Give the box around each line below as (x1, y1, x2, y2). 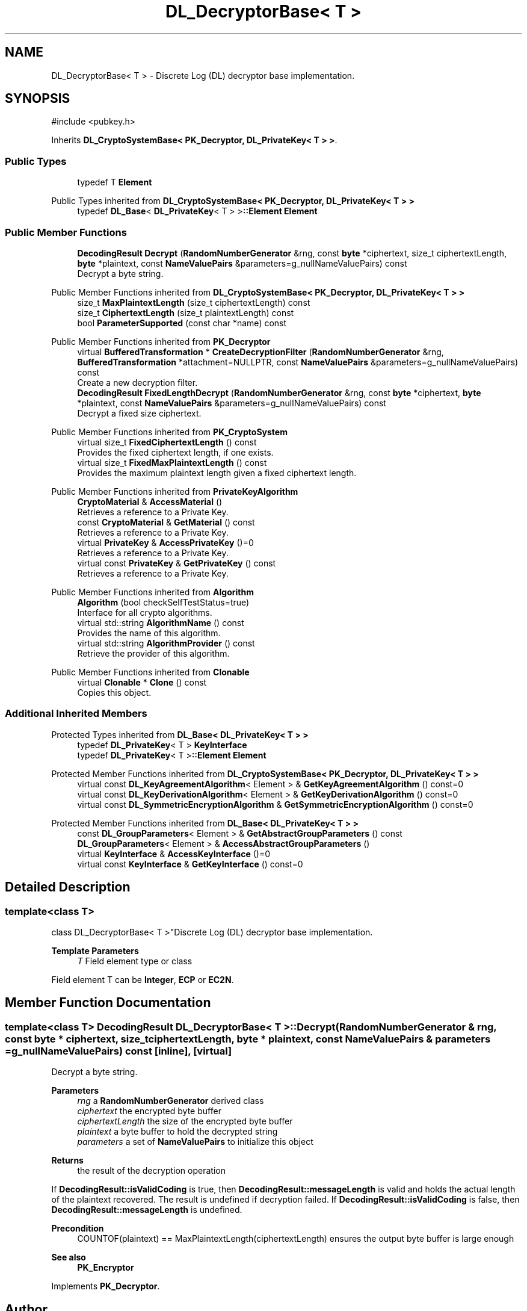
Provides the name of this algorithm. (77, 627, 221, 638)
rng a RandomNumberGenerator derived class (77, 1096, 264, 1106)
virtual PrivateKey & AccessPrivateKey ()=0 (77, 537, 254, 548)
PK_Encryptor (77, 1262, 134, 1273)
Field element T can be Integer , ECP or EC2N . (51, 974, 234, 985)
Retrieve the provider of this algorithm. (77, 648, 230, 659)
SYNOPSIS (5, 91, 70, 107)
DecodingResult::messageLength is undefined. (51, 1204, 242, 1215)
